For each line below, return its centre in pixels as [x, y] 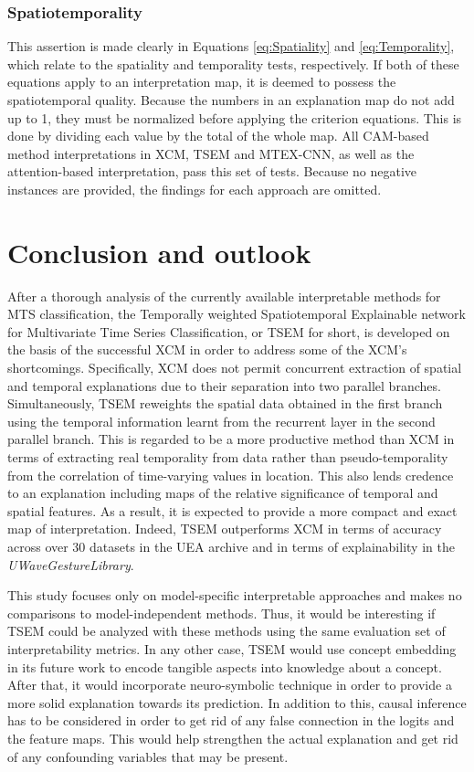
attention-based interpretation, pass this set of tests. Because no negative [212, 171]
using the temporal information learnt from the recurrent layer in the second [221, 421]
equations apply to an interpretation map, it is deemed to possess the [202, 82]
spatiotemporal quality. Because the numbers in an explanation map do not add [231, 100]
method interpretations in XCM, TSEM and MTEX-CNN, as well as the [211, 153]
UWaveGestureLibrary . [71, 564]
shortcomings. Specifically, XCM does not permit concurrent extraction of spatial [235, 368]
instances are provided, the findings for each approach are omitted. [195, 189]
